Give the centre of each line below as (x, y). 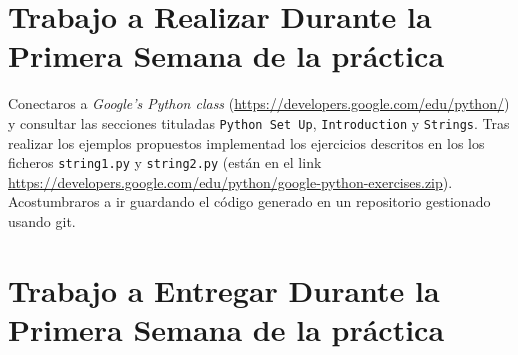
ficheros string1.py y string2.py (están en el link (165, 162)
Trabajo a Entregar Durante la (224, 289)
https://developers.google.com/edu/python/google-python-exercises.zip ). (230, 181)
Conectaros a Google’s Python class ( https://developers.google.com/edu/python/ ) (259, 103)
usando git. (42, 221)
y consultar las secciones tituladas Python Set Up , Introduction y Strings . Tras (259, 122)
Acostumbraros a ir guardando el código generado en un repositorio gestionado (249, 201)
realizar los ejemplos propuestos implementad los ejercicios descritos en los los (246, 142)
